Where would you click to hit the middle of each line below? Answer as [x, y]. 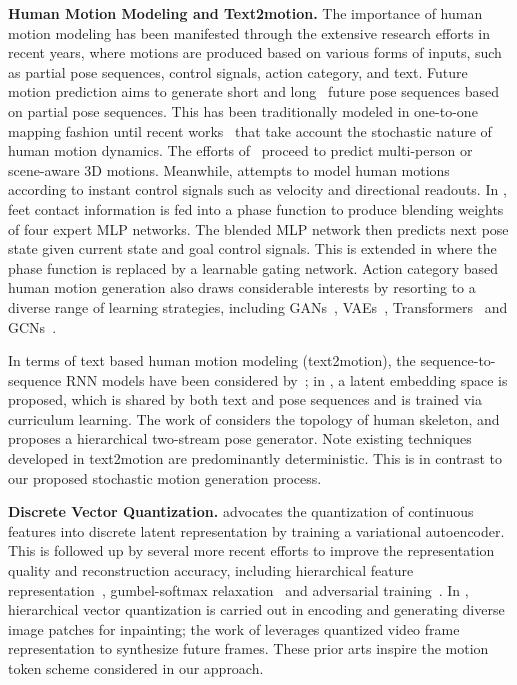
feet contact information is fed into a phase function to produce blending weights [256, 208]
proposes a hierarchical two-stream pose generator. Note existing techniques [240, 438]
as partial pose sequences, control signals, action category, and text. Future [238, 71]
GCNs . [32, 326]
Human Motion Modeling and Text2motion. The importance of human [245, 13]
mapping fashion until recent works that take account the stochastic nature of [250, 130]
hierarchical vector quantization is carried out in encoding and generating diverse [256, 609]
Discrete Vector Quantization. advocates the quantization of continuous [241, 511]
